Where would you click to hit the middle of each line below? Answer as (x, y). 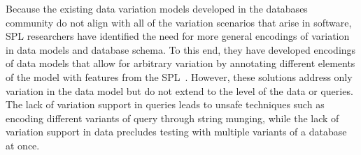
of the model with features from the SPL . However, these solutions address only (179, 76)
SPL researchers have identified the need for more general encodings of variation (178, 36)
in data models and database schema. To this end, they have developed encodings (181, 49)
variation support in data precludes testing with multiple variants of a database (176, 132)
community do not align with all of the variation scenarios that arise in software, (179, 22)
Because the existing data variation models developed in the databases (157, 8)
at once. (23, 145)
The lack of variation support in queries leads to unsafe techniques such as (165, 104)
